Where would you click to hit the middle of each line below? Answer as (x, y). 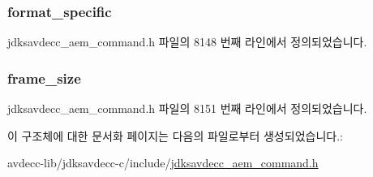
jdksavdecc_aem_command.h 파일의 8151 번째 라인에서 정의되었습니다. (187, 108)
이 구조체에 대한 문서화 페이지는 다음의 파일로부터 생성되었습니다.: (175, 135)
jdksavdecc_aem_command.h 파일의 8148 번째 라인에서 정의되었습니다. (187, 42)
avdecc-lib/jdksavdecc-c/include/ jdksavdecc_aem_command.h (163, 163)
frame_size (44, 78)
